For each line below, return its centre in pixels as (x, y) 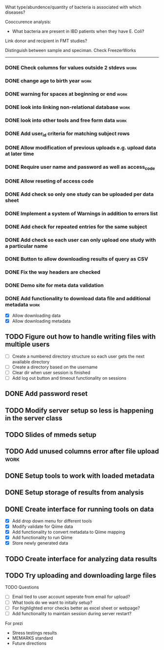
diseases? (15, 12)
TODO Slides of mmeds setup (51, 434)
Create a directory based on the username (55, 367)
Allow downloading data (36, 315)
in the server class (34, 418)
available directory (31, 362)
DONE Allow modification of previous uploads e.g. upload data (81, 148)
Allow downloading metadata (41, 321)
